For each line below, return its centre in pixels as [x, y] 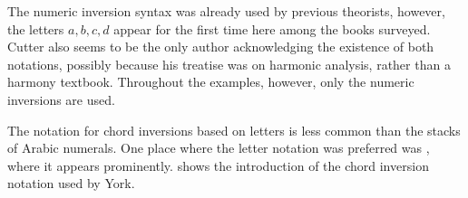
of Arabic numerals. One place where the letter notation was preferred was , [219, 148]
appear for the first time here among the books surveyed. [272, 28]
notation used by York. [71, 183]
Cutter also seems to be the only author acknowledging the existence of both [221, 47]
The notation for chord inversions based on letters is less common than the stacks [234, 130]
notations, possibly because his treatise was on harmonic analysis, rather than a [229, 64]
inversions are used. [61, 99]
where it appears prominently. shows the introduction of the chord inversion [218, 165]
